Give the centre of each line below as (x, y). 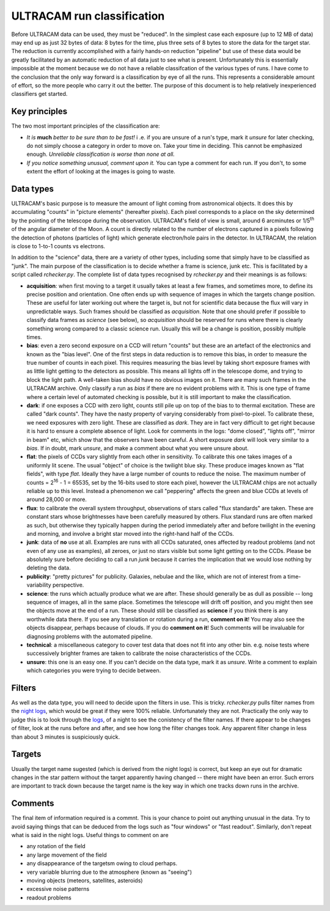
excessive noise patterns (58, 889)
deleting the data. (49, 568)
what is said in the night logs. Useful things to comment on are (90, 835)
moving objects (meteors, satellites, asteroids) (85, 880)
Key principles (39, 112)
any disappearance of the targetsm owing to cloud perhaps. (102, 863)
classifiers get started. (39, 94)
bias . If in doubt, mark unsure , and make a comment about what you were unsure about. (137, 448)
